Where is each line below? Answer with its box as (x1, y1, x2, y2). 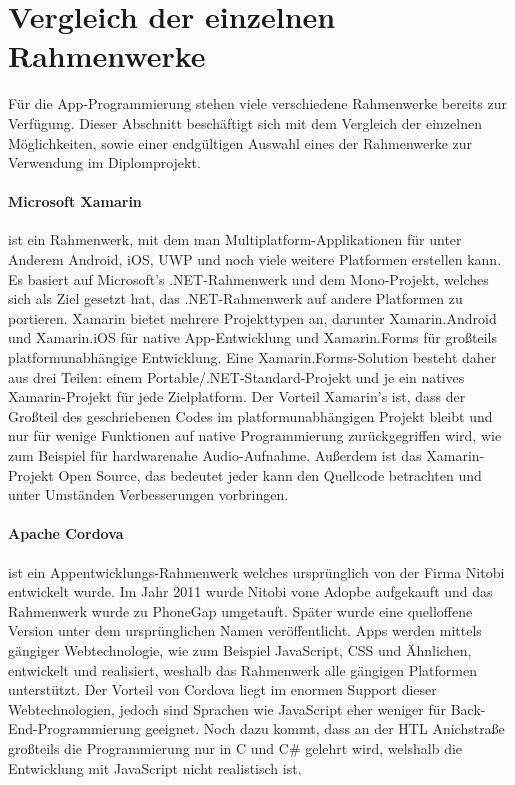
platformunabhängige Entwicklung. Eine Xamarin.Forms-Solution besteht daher (8, 347, 497, 368)
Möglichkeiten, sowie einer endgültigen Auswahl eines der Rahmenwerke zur (8, 132, 473, 153)
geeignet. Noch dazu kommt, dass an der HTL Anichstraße (145, 718, 505, 739)
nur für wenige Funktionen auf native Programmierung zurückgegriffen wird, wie (8, 425, 502, 446)
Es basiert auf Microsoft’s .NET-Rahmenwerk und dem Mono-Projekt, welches (8, 268, 489, 289)
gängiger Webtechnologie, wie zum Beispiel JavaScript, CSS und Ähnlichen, (8, 639, 472, 660)
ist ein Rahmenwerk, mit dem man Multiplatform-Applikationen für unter (8, 229, 462, 250)
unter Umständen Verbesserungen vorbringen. (8, 484, 289, 505)
